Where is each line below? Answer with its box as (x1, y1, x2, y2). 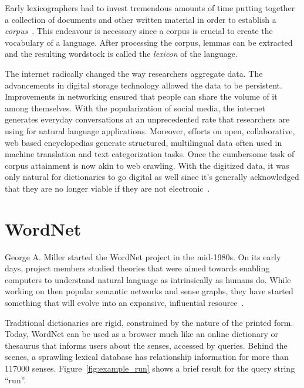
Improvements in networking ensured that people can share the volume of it (5, 90, 278, 103)
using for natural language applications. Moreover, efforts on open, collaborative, (5, 124, 295, 137)
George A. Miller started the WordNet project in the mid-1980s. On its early (5, 250, 281, 263)
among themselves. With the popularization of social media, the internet (5, 101, 266, 114)
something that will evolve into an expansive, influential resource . (5, 297, 244, 308)
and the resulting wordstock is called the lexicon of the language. (5, 47, 238, 60)
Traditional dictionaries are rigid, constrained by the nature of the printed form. (5, 316, 293, 328)
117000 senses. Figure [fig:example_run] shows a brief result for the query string (5, 362, 295, 374)
